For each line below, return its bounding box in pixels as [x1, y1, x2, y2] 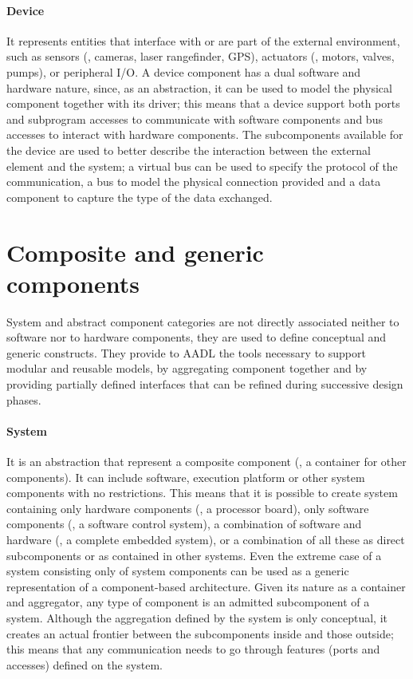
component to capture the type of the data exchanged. [6, 188, 273, 205]
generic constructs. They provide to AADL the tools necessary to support [6, 344, 366, 361]
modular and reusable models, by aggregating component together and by [6, 360, 368, 377]
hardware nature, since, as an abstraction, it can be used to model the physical [6, 79, 392, 96]
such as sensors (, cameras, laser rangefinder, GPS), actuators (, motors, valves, [6, 48, 395, 65]
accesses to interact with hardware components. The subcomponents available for [6, 126, 403, 143]
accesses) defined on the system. [6, 656, 163, 673]
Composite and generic [6, 235, 264, 268]
